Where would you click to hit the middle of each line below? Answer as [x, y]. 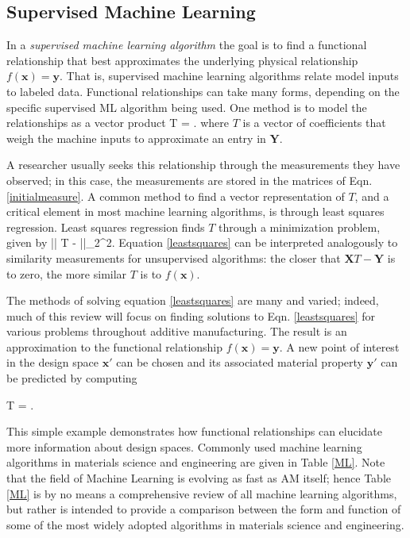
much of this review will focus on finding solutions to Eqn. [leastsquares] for [191, 315]
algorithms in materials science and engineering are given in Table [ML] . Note [196, 462]
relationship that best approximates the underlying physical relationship [182, 60]
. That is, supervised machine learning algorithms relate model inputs [229, 76]
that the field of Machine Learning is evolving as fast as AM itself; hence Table [199, 478]
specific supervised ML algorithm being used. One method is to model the [187, 107]
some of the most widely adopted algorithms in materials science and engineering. [205, 524]
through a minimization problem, [300, 227]
